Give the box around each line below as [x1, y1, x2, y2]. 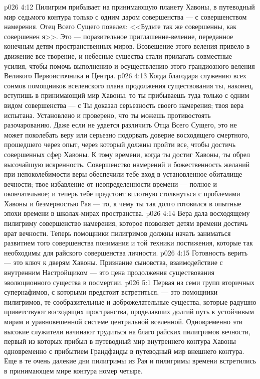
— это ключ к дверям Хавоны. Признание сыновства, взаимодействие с [4, 257, 223, 268]
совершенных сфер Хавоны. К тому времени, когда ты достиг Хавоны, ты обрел [4, 149, 250, 159]
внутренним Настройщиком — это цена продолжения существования [4, 267, 214, 278]
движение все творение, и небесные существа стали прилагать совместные [4, 50, 232, 61]
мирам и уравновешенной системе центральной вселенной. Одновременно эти [4, 316, 243, 326]
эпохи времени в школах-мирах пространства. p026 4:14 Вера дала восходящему [4, 208, 250, 218]
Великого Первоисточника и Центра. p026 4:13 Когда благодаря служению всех [4, 70, 246, 81]
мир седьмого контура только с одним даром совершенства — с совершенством [4, 11, 247, 22]
